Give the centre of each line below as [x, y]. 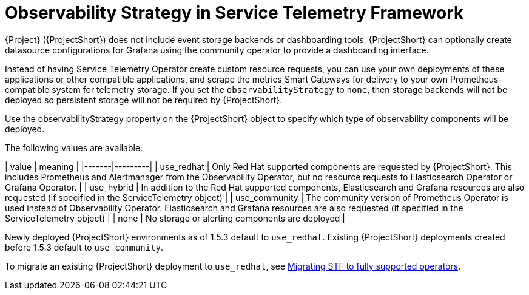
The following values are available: [74, 147]
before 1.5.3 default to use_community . [84, 247]
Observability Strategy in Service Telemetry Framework [234, 13]
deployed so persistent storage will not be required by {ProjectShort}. [144, 100]
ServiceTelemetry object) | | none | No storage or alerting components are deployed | [175, 218]
